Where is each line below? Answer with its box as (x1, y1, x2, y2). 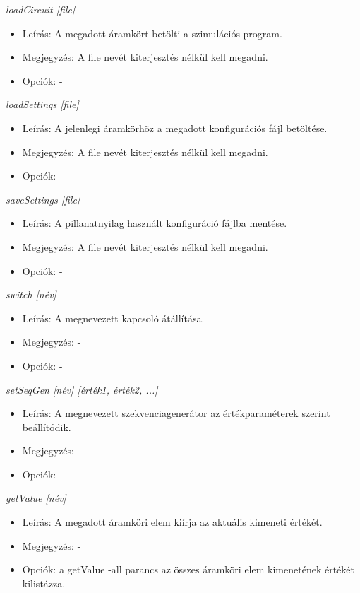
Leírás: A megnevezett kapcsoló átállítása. (22, 310, 205, 325)
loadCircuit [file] (6, 2, 76, 16)
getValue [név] (6, 491, 66, 505)
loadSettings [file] (6, 97, 79, 112)
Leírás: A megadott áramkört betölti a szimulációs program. (22, 25, 282, 40)
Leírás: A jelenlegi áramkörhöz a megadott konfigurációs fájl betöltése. (22, 120, 328, 135)
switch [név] (6, 287, 56, 302)
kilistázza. (22, 575, 66, 590)
